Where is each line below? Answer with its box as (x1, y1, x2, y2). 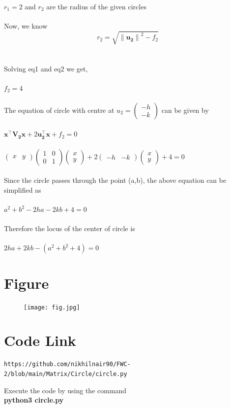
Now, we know (4, 21, 48, 31)
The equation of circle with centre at (4, 104, 115, 115)
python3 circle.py (4, 395, 64, 405)
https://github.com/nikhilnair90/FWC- (4, 361, 131, 368)
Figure (4, 272, 49, 293)
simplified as (4, 184, 41, 195)
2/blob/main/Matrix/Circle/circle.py (4, 370, 127, 377)
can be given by (161, 104, 209, 115)
